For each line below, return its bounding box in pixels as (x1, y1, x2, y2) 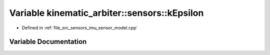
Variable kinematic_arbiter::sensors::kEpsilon (9, 7, 204, 18)
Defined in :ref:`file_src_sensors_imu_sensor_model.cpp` (21, 25, 138, 31)
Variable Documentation (9, 38, 87, 46)
